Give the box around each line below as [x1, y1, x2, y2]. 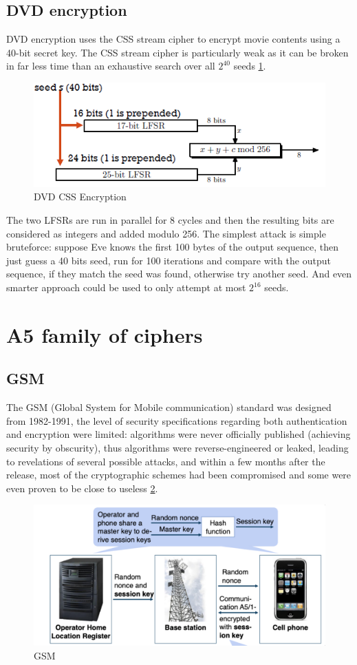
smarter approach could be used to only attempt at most [6, 280, 246, 295]
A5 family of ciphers [6, 320, 203, 348]
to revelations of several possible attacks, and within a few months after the [6, 454, 325, 468]
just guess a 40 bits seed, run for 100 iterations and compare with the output [6, 253, 331, 267]
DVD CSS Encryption [34, 189, 127, 204]
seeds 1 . [233, 59, 266, 73]
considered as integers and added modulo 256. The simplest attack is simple [6, 226, 326, 240]
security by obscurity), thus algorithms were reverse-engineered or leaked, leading [6, 440, 349, 454]
